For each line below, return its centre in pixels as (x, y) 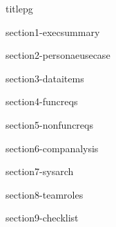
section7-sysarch (40, 171)
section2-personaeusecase (58, 55)
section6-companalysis (52, 148)
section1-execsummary (53, 31)
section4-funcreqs (42, 101)
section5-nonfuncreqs (49, 124)
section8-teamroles (45, 194)
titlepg (19, 8)
